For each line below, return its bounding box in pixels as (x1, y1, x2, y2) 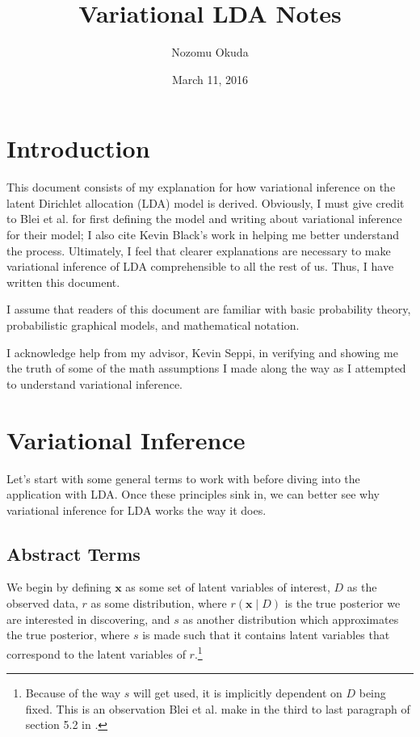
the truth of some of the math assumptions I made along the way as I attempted (6, 360, 406, 377)
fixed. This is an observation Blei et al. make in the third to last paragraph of (25, 700, 410, 717)
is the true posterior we (284, 595, 401, 612)
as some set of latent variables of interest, (125, 579, 330, 596)
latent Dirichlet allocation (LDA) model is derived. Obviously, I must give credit (6, 194, 405, 211)
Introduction (6, 132, 150, 165)
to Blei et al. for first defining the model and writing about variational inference (6, 210, 402, 227)
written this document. (6, 273, 120, 290)
